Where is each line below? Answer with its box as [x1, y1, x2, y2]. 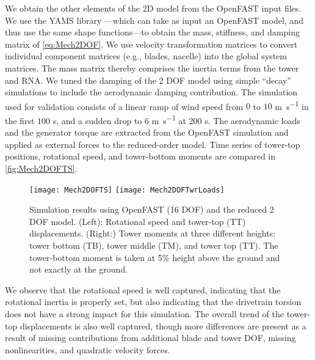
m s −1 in [275, 98, 309, 112]
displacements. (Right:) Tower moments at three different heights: [29, 227, 276, 240]
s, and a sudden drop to [52, 114, 142, 127]
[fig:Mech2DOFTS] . [5, 162, 78, 175]
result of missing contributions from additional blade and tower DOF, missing [5, 331, 296, 344]
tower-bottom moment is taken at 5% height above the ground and [29, 251, 280, 263]
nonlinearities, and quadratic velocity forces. [5, 343, 170, 356]
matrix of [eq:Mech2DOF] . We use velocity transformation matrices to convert [5, 37, 298, 50]
